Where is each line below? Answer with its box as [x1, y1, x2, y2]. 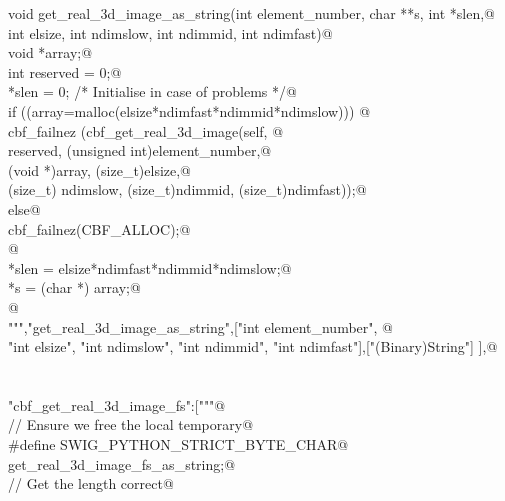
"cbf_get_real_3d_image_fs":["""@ [8, 394, 226, 415]
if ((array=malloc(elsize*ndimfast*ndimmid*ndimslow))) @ [8, 100, 371, 121]
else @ [8, 198, 41, 219]
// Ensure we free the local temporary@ [8, 414, 254, 435]
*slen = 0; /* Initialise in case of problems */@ [8, 81, 297, 102]
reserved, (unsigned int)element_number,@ [8, 140, 272, 161]
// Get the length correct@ [8, 473, 174, 494]
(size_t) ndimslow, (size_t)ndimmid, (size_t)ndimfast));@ [8, 179, 367, 200]
